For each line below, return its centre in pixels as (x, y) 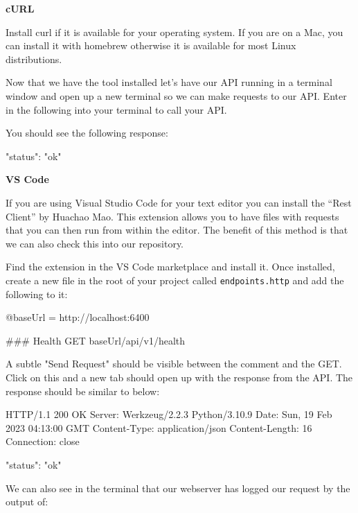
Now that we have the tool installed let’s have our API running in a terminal (169, 82)
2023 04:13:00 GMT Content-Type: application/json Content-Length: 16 (159, 427)
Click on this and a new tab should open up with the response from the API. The (179, 377)
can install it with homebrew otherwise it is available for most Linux (151, 45)
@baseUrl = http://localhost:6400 (78, 317)
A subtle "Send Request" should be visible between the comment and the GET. (174, 364)
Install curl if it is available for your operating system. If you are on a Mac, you (174, 32)
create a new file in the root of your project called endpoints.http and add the (175, 280)
